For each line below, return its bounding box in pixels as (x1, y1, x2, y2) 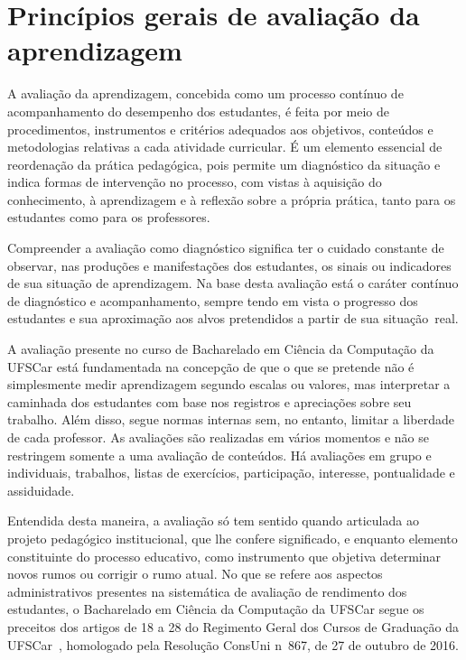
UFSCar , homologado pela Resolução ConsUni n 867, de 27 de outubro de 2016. (7, 635, 459, 654)
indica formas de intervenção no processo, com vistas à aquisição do (7, 172, 382, 191)
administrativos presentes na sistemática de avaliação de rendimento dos (7, 581, 407, 600)
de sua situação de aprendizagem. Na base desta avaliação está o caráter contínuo (7, 274, 459, 293)
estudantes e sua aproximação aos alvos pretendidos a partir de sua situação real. (7, 309, 459, 328)
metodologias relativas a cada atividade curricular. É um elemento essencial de (7, 137, 443, 156)
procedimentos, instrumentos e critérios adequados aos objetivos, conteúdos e (7, 119, 433, 138)
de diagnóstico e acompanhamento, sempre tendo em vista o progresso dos (7, 291, 418, 310)
